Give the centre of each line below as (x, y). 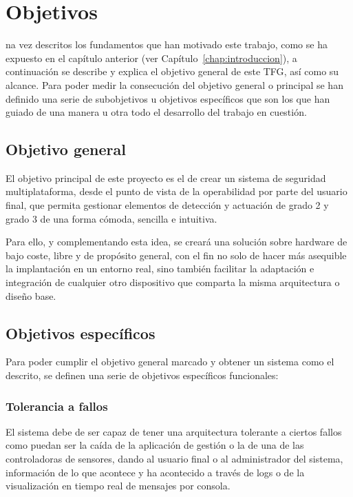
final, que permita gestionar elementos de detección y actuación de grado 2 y (167, 205)
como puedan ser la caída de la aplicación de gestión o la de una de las (155, 445)
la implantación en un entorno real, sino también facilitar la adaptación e (160, 268)
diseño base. (31, 295)
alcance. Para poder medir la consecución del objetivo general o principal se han (174, 84)
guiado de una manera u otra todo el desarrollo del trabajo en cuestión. (156, 112)
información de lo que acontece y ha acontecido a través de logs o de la (155, 472)
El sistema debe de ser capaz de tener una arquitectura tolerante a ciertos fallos (174, 431)
